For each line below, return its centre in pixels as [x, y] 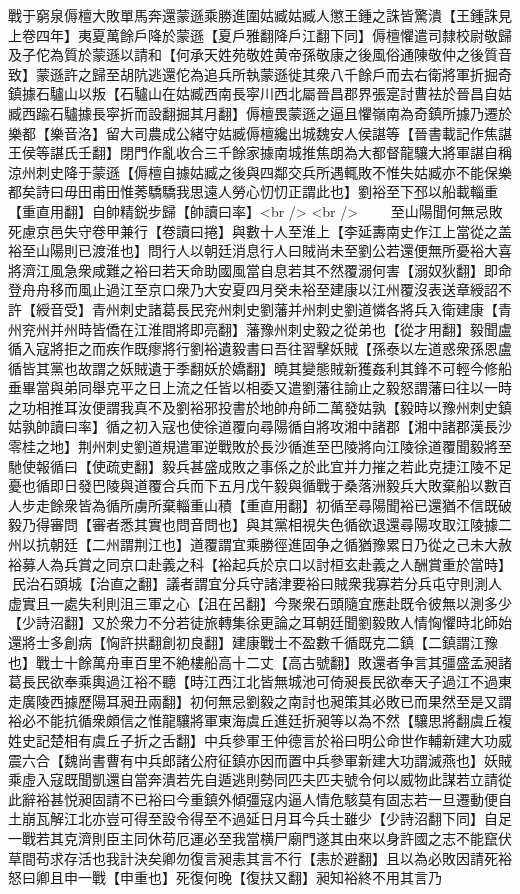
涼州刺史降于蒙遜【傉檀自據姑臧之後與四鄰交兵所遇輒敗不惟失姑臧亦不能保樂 [260, 171]
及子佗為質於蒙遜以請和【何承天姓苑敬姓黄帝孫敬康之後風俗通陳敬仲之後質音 [260, 54]
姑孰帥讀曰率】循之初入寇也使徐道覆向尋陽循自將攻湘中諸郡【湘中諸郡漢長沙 [260, 426]
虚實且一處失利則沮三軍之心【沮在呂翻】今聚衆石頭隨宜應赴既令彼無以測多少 [260, 602]
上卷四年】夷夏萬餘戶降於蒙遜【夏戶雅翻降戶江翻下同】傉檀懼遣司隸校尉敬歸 [260, 34]
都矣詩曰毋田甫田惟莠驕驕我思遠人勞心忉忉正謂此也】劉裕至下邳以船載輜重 [253, 191]
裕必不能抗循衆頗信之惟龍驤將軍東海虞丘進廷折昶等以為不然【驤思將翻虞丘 [253, 720]
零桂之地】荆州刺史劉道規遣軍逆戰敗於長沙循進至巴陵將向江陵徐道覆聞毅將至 [260, 446]
